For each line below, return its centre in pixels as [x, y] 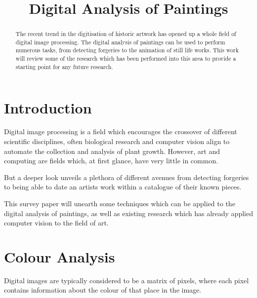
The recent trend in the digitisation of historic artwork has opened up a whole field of [126, 34]
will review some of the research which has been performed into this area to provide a [126, 58]
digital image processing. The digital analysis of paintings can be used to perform [120, 42]
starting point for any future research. [64, 66]
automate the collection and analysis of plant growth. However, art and [112, 151]
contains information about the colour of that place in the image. [103, 290]
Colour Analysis [60, 256]
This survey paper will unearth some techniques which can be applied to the [120, 203]
